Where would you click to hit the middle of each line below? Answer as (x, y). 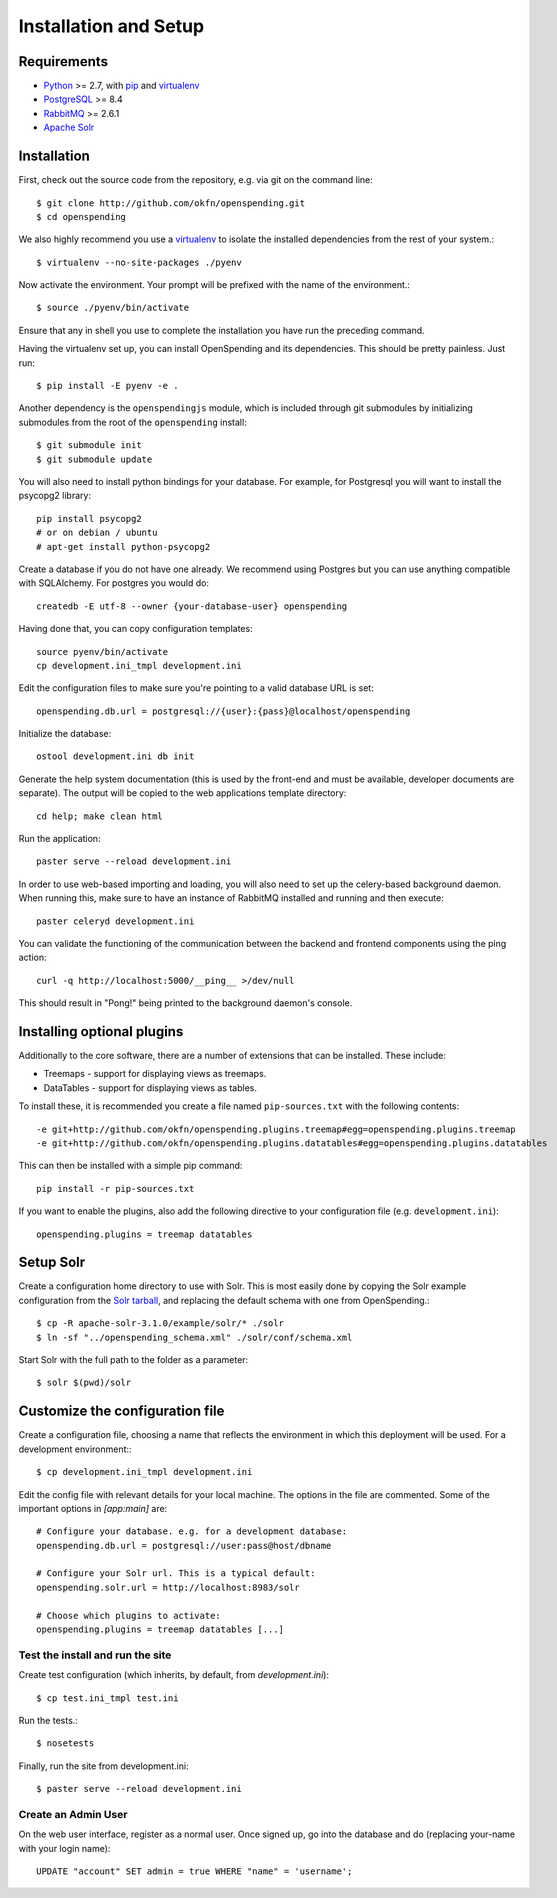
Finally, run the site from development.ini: (103, 1766)
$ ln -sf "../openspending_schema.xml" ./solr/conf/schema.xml (194, 1337)
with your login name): (64, 1848)
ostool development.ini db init (115, 756)
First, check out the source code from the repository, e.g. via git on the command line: (196, 180)
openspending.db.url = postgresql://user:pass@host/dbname (184, 1545)
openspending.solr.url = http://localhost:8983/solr (168, 1587)
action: (32, 957)
